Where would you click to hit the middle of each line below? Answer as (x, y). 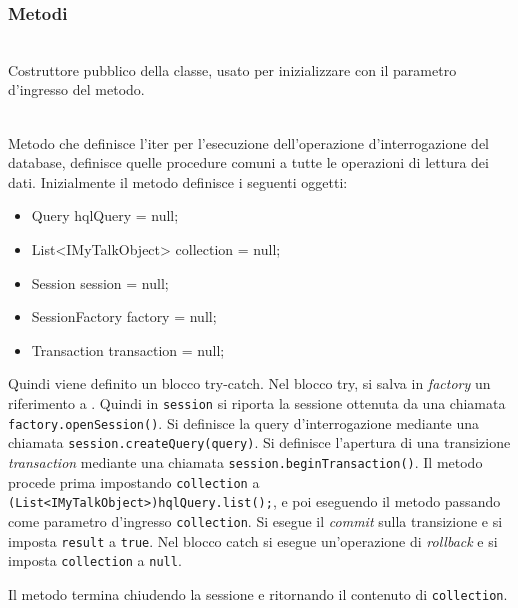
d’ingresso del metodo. (76, 89)
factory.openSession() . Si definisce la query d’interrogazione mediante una (243, 422)
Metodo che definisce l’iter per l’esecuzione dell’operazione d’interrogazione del (249, 142)
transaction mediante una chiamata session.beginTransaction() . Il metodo (245, 461)
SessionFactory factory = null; (124, 316)
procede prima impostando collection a (134, 481)
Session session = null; (100, 282)
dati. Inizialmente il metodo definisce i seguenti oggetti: (178, 181)
